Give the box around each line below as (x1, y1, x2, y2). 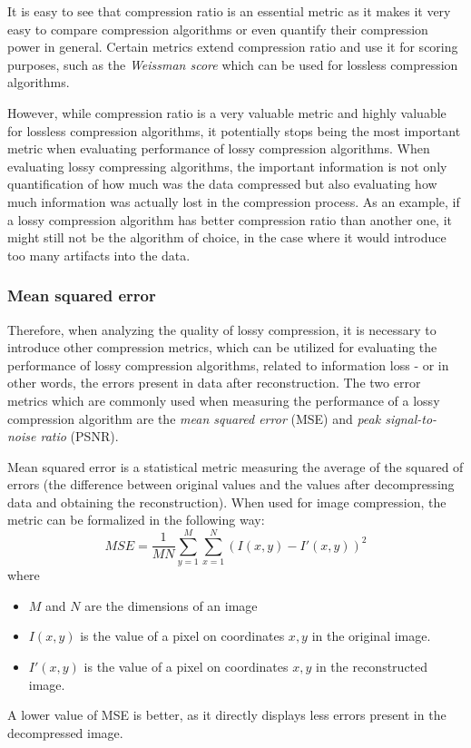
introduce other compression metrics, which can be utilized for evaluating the (7, 338, 437, 357)
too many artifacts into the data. (7, 245, 191, 264)
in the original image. (311, 626, 431, 645)
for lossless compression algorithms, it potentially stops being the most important (7, 121, 461, 140)
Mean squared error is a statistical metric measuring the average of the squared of (7, 457, 464, 476)
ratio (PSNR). (40, 427, 119, 446)
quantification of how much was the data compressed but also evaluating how (7, 174, 437, 193)
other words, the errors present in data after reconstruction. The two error (7, 373, 421, 392)
